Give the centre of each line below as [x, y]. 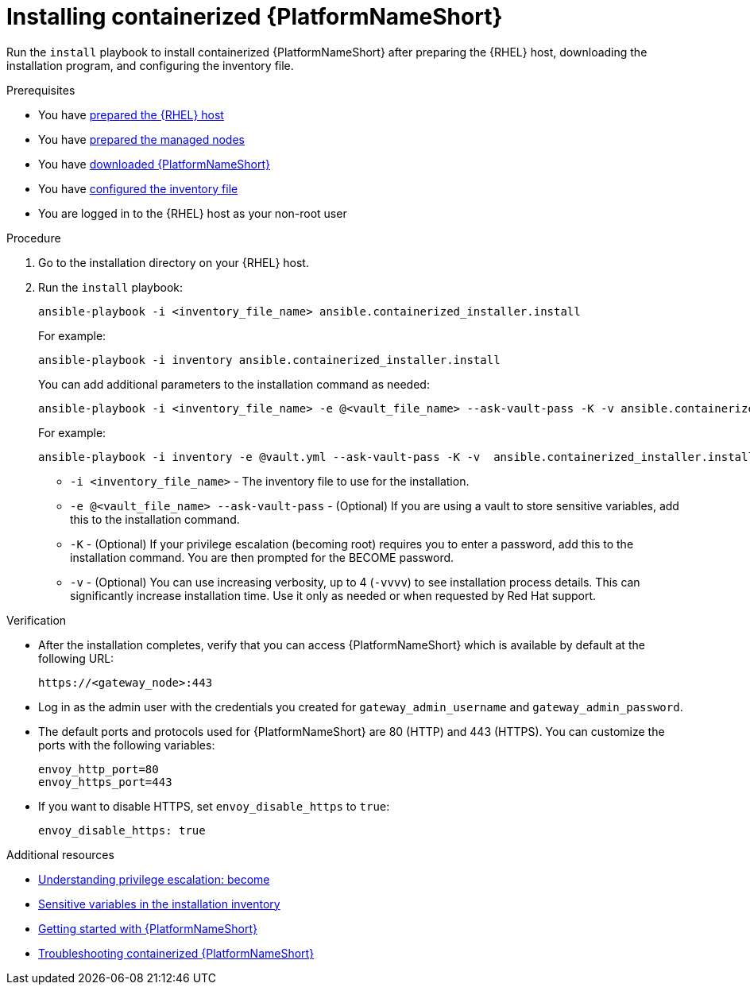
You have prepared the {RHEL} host [131, 114]
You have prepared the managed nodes [141, 139]
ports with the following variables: [127, 745]
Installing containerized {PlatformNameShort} [255, 17]
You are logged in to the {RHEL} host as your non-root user [193, 213]
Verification [37, 620]
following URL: [76, 658]
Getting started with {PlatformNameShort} [148, 928]
